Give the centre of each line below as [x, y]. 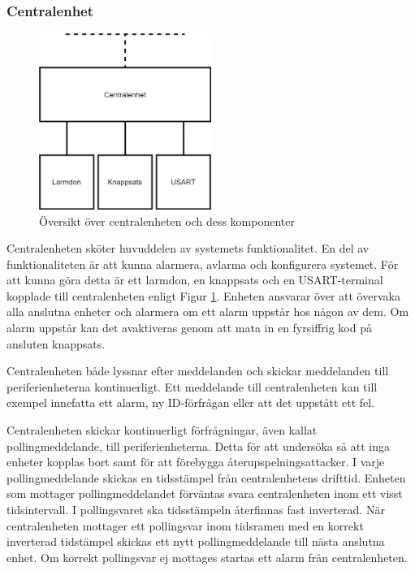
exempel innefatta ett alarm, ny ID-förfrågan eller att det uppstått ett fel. [191, 402]
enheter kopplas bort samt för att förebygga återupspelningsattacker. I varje [196, 462]
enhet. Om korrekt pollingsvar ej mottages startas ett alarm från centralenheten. [207, 557]
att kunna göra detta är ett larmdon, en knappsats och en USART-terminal [195, 280]
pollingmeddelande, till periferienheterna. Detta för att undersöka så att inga [198, 446]
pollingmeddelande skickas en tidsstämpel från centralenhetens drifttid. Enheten [206, 477]
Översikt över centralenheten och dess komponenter [167, 221]
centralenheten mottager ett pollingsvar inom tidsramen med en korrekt [185, 525]
